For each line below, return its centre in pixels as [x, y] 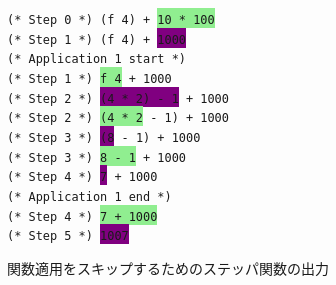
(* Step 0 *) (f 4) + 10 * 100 [111, 20]
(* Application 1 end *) [89, 196]
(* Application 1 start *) [96, 59]
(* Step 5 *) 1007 [68, 236]
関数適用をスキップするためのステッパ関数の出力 [168, 267]
